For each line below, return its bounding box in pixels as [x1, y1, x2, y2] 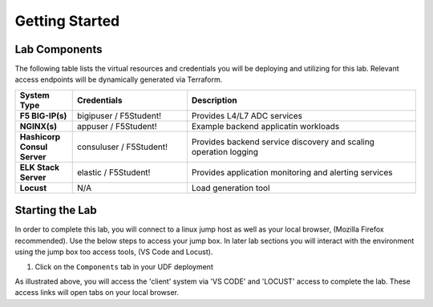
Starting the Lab [14, 204, 97, 217]
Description [191, 95, 237, 106]
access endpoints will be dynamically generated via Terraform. [14, 75, 223, 84]
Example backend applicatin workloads [191, 120, 340, 131]
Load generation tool [191, 182, 270, 193]
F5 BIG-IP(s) [19, 110, 67, 121]
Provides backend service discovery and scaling [191, 136, 374, 147]
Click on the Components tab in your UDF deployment [34, 261, 214, 272]
